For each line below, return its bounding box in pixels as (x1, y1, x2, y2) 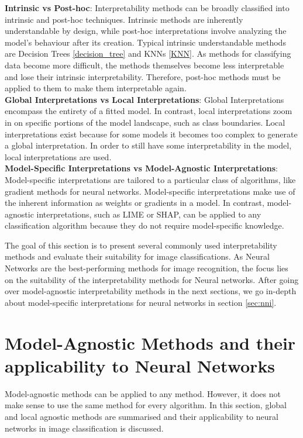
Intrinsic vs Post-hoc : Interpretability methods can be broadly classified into (5, 2, 290, 13)
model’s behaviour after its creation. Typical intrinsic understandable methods (5, 36, 286, 48)
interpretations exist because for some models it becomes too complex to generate (5, 127, 298, 140)
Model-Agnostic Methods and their (5, 330, 296, 354)
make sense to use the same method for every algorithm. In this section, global (5, 399, 287, 411)
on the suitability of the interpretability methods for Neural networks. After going (5, 273, 299, 285)
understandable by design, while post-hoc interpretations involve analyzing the (5, 25, 287, 37)
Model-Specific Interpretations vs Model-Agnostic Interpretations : (5, 162, 278, 174)
